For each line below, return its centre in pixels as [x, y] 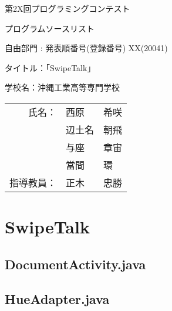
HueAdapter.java [57, 298]
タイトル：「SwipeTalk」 [50, 67]
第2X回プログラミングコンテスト [68, 8]
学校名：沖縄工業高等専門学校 [62, 87]
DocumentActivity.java [75, 264]
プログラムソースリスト [50, 28]
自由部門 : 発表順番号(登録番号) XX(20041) [86, 48]
